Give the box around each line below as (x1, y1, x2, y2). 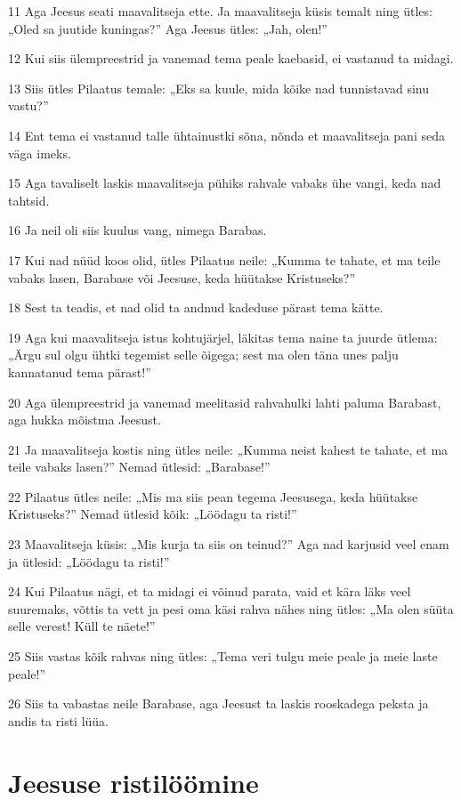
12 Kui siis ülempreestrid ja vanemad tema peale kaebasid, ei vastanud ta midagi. (8, 49, 454, 68)
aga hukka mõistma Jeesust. (8, 410, 161, 429)
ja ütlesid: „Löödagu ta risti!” (8, 552, 170, 570)
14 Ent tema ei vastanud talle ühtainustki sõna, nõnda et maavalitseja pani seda (8, 125, 445, 144)
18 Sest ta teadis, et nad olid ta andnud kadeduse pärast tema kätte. (8, 298, 384, 317)
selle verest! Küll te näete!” (8, 617, 156, 635)
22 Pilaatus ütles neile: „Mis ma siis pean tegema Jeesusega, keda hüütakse (8, 487, 418, 505)
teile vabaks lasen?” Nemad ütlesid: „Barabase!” (8, 457, 271, 476)
